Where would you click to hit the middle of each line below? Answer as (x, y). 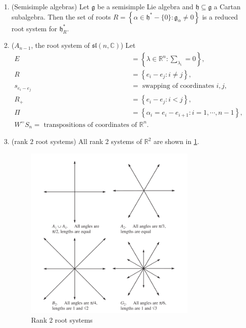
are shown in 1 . (176, 141)
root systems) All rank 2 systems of (89, 141)
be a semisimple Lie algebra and (145, 6)
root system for (34, 28)
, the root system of (60, 45)
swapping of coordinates (178, 86)
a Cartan (227, 6)
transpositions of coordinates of (90, 125)
